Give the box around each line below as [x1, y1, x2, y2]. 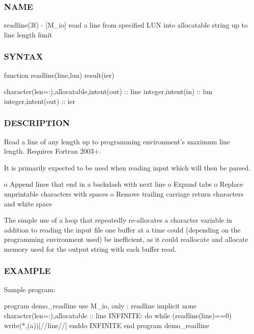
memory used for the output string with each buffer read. [4, 243, 177, 254]
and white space [4, 198, 53, 208]
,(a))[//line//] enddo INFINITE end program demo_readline [25, 320, 209, 330]
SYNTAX [4, 50, 43, 63]
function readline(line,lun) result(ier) [4, 69, 114, 80]
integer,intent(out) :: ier [4, 96, 76, 106]
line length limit [4, 29, 53, 39]
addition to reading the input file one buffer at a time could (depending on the [4, 224, 241, 234]
